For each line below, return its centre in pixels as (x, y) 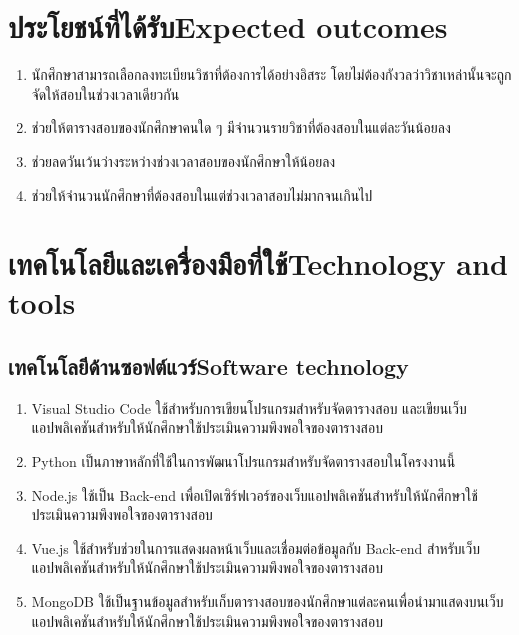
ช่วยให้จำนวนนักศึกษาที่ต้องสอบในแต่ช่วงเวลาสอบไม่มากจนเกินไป (202, 194)
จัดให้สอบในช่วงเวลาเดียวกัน (105, 93)
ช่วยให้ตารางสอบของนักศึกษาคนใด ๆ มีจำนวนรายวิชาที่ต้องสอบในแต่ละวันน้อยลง (241, 127)
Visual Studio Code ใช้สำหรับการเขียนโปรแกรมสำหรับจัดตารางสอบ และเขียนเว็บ (249, 407)
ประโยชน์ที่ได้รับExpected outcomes (228, 26)
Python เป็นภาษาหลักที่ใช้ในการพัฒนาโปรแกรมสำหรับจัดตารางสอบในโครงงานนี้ (243, 461)
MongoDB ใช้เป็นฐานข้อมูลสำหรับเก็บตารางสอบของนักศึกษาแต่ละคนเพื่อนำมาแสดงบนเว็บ (267, 601)
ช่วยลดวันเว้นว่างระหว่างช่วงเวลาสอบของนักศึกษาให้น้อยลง (183, 160)
